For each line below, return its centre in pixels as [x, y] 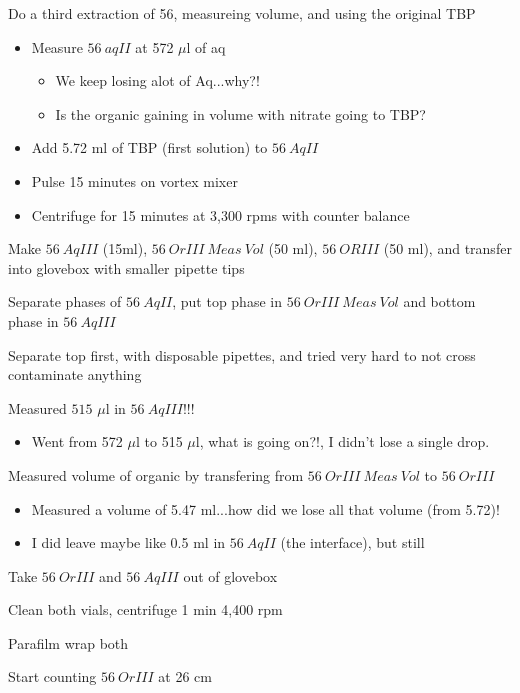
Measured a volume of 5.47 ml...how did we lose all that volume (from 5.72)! [265, 508]
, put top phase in [227, 301]
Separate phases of [65, 301]
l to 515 [159, 441]
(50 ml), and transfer [447, 248]
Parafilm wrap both [68, 642]
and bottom [439, 301]
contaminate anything [75, 374]
